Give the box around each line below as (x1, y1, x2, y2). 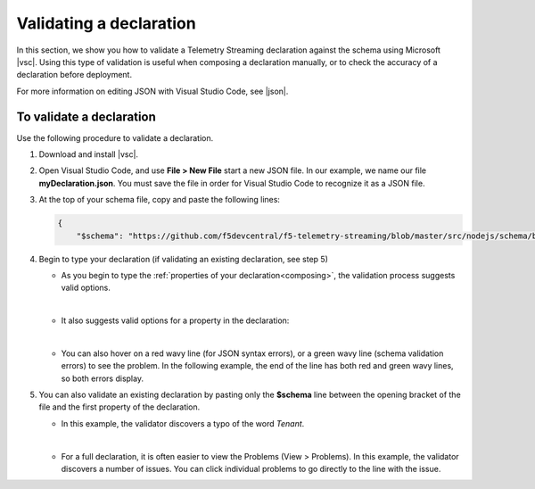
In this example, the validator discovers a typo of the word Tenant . (61, 418, 305, 428)
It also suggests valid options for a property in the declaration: (61, 315, 290, 326)
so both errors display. (61, 373, 144, 384)
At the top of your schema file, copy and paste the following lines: (38, 195, 281, 205)
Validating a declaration (16, 13, 196, 33)
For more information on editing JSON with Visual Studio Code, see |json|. (16, 86, 289, 96)
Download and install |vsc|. (38, 149, 138, 160)
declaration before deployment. (16, 70, 133, 80)
